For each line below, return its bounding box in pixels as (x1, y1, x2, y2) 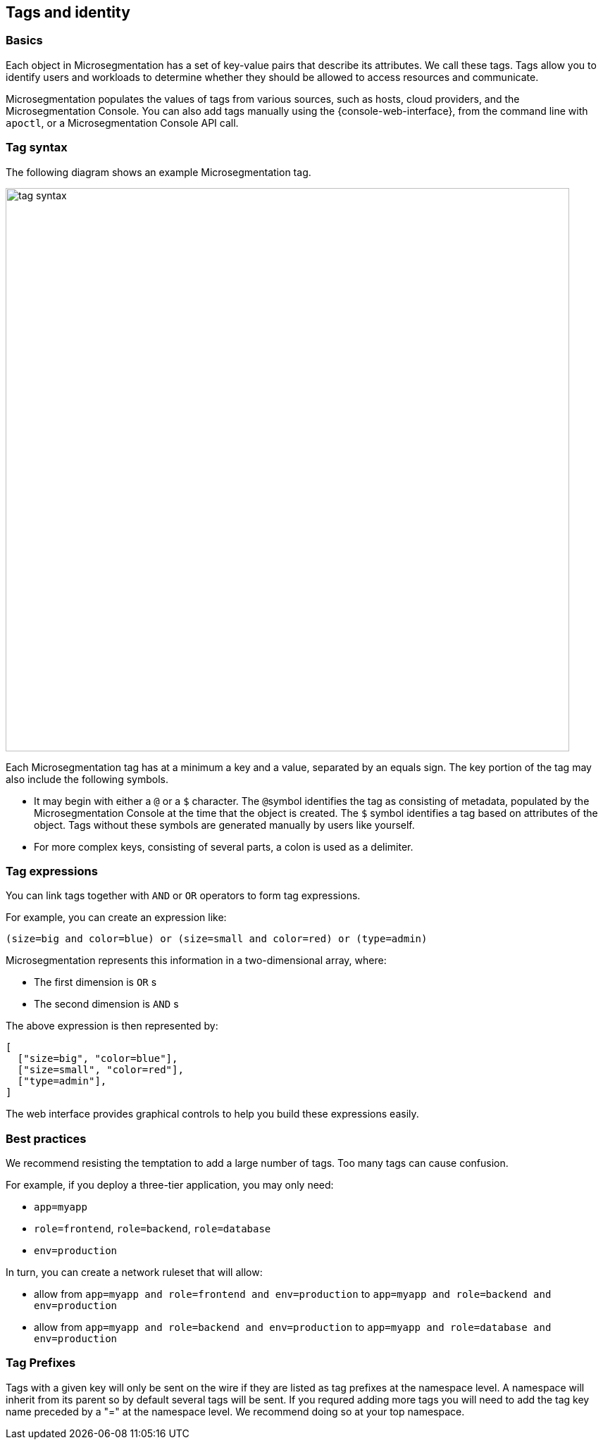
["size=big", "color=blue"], (17, 1053, 178, 1065)
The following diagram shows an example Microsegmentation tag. (6, 165, 311, 178)
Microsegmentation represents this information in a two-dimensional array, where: (6, 954, 387, 967)
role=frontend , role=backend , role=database (34, 1222, 271, 1235)
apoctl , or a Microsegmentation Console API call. (6, 116, 239, 129)
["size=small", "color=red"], (17, 1064, 184, 1076)
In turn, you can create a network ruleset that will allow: (6, 1266, 263, 1279)
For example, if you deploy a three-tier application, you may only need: (6, 1179, 334, 1191)
